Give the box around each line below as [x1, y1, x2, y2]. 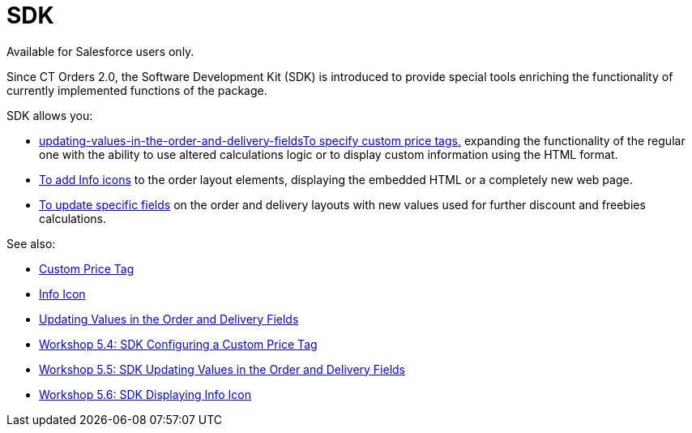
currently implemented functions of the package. [6, 83, 267, 97]
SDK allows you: [6, 108, 93, 122]
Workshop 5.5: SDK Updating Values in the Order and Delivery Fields [39, 362, 406, 376]
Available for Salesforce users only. [6, 44, 194, 58]
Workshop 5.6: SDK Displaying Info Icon [39, 387, 252, 401]
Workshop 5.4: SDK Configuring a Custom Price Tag [39, 337, 318, 351]
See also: [6, 236, 56, 251]
